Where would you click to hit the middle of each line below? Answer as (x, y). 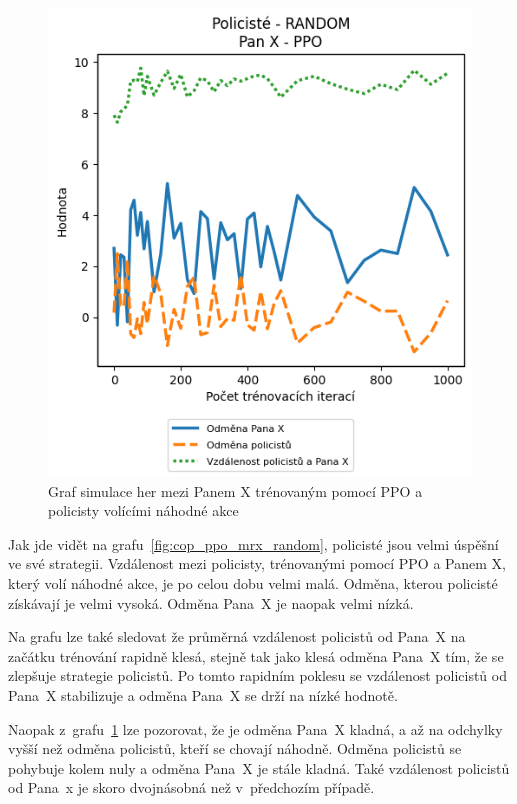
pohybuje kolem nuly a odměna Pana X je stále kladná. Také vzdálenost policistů (259, 767)
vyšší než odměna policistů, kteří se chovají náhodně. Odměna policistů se (235, 748)
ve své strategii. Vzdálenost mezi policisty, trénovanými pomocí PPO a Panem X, (257, 563)
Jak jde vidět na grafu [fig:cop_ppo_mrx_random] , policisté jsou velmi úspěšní (253, 543)
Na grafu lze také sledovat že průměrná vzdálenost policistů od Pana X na (237, 636)
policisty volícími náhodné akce (143, 510)
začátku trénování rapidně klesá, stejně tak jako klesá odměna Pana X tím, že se (256, 655)
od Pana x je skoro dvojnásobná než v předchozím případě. (191, 787)
